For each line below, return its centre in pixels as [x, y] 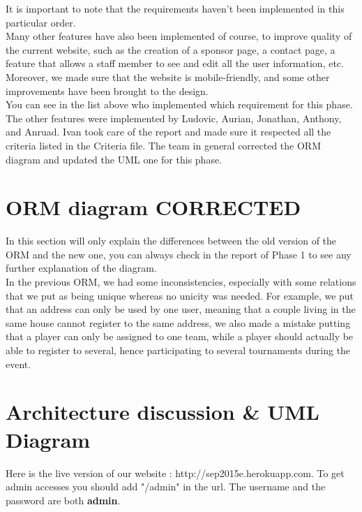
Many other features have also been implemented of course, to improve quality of [179, 36]
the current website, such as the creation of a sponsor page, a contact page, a [171, 49]
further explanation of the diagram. [81, 268]
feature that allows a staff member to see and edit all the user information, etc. [175, 63]
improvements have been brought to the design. [107, 90]
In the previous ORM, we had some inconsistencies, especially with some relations [181, 282]
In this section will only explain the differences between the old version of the [171, 241]
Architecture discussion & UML [163, 412]
